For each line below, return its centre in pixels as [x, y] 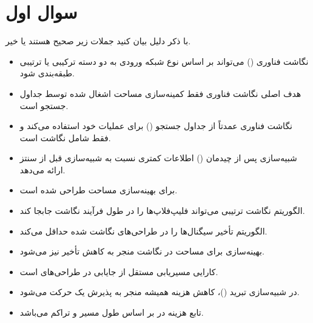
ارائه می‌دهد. [42, 169]
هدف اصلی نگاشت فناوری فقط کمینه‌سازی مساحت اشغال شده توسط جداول [160, 93]
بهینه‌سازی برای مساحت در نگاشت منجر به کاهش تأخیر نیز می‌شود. [142, 251]
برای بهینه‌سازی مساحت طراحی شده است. [99, 190]
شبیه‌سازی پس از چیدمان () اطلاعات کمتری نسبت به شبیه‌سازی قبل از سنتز [158, 158]
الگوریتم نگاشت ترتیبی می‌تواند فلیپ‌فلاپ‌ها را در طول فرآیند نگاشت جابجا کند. [162, 211]
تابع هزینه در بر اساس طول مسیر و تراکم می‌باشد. [112, 312]
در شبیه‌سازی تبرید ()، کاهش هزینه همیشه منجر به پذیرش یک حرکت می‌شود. [160, 292]
